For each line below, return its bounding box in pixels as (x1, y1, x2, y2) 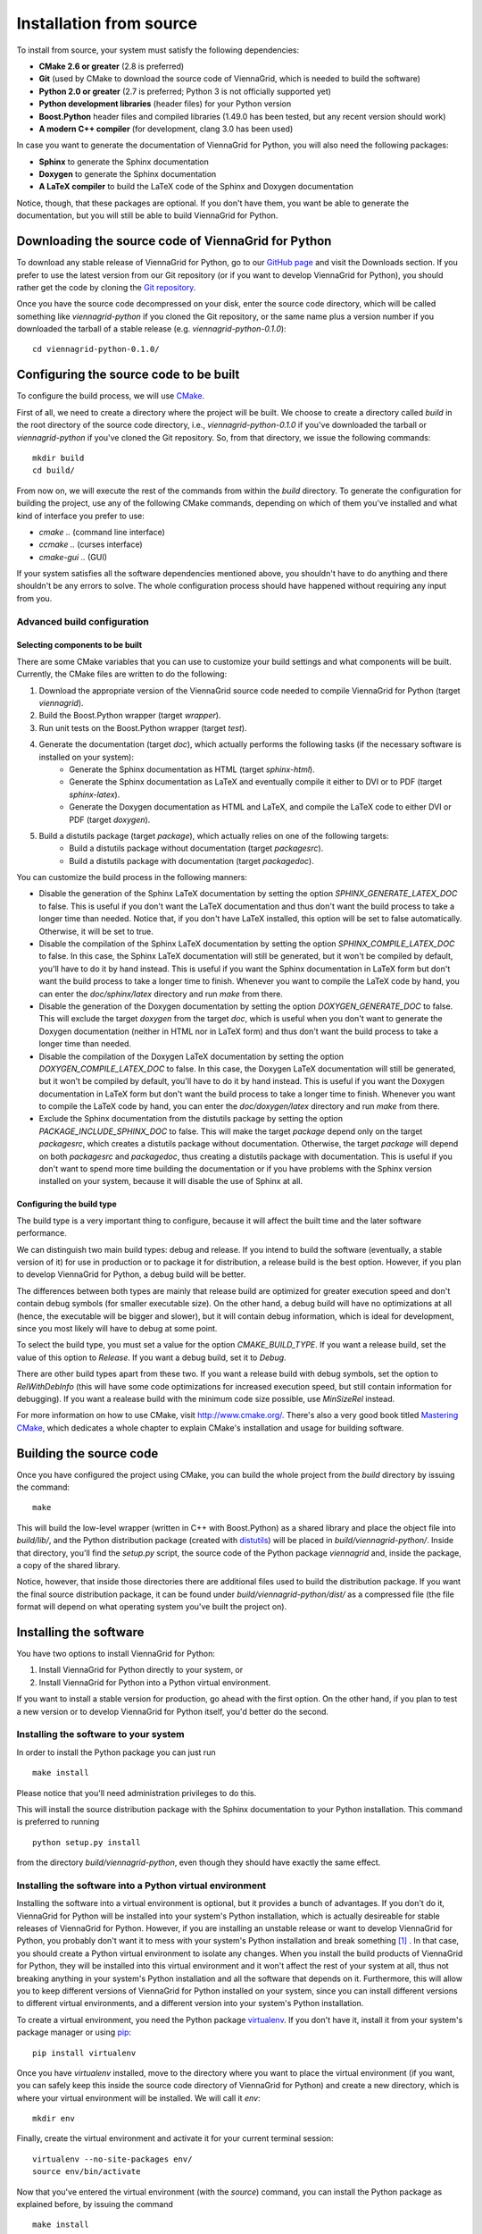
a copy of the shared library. (16, 1559, 120, 1570)
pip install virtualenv (32, 2047, 137, 2058)
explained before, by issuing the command (16, 2199, 174, 2210)
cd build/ (32, 466, 75, 475)
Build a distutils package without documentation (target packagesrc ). (69, 843, 324, 853)
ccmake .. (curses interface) (38, 539, 143, 550)
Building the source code (16, 1446, 159, 1461)
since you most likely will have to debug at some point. (16, 1323, 218, 1333)
